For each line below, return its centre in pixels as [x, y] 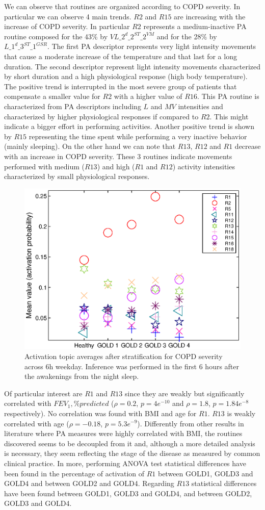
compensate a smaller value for [52, 96]
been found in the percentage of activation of [74, 473]
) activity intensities [204, 166]
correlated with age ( [37, 423]
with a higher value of [148, 96]
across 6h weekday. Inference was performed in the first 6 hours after [132, 366]
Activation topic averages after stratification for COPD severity [124, 356]
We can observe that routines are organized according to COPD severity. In [122, 6]
